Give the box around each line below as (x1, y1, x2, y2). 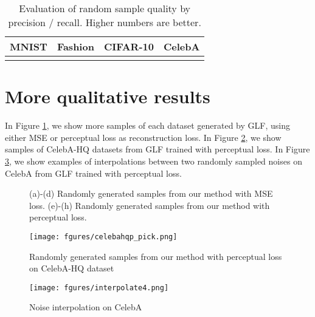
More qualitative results (5, 84, 210, 109)
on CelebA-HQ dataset (29, 262, 114, 274)
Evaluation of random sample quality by (19, 1, 191, 15)
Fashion (57, 39, 94, 53)
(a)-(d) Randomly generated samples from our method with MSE (29, 187, 273, 200)
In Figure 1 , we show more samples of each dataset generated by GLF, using (5, 119, 290, 132)
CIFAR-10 (103, 39, 154, 53)
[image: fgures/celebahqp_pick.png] (29, 232, 178, 241)
